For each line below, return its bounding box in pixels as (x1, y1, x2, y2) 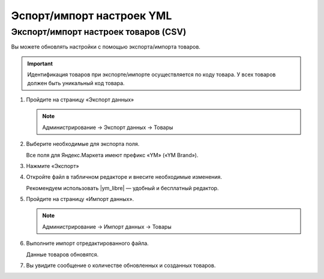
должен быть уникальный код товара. (27, 79, 125, 86)
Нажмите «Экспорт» (26, 162, 79, 169)
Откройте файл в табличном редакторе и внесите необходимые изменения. (26, 173, 222, 181)
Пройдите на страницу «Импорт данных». (26, 196, 134, 203)
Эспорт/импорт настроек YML (11, 9, 172, 22)
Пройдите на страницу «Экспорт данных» (26, 96, 134, 103)
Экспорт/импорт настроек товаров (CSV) (11, 26, 187, 37)
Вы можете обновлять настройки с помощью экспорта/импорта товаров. (11, 43, 201, 50)
